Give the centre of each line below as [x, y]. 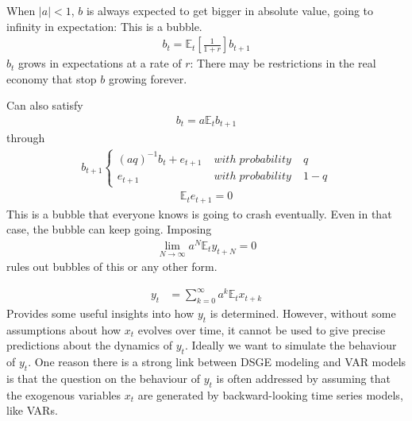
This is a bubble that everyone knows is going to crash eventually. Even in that [199, 213]
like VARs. [32, 410]
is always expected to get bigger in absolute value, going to [230, 10]
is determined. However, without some [303, 313]
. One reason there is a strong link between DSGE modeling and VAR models [217, 362]
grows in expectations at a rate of [100, 63]
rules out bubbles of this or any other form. [112, 267]
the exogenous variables [64, 394]
